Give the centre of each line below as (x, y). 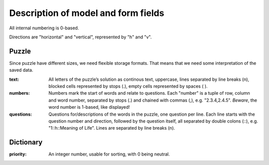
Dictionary (26, 142)
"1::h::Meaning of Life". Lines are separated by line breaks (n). (112, 128)
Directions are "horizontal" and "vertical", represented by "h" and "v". (80, 37)
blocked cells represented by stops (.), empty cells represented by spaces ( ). (128, 86)
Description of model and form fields (87, 13)
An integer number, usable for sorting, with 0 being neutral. (109, 154)
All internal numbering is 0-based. (44, 28)
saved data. (21, 70)
